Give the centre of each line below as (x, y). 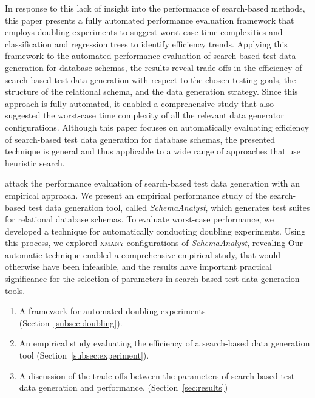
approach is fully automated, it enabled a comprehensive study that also (139, 103)
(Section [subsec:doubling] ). (71, 322)
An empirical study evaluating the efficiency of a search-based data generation (164, 343)
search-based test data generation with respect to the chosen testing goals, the (151, 79)
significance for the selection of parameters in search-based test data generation (152, 279)
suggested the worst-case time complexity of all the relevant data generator (144, 115)
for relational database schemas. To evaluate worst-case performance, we (140, 219)
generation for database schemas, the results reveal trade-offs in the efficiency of (154, 67)
